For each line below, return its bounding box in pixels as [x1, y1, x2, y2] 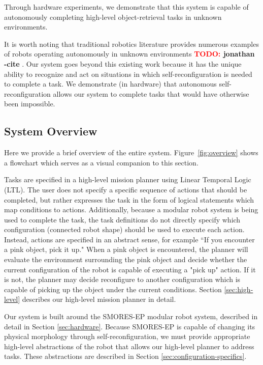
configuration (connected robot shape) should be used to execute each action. [4, 224, 245, 235]
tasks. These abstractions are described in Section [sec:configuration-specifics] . [4, 351, 247, 361]
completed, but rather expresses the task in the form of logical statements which [4, 194, 254, 205]
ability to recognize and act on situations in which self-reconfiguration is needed [4, 68, 252, 79]
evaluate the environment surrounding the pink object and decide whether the [4, 254, 247, 265]
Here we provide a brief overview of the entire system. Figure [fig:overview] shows [4, 147, 258, 158]
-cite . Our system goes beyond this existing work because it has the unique [4, 58, 242, 69]
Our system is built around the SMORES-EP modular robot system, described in [4, 311, 258, 322]
